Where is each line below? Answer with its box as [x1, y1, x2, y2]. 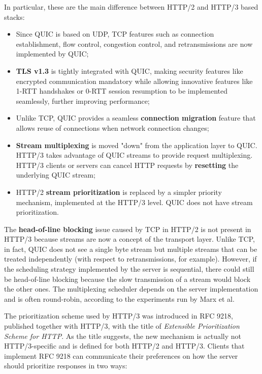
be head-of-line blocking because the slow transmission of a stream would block [4, 273, 251, 284]
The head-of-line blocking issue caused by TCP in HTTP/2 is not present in [4, 223, 251, 234]
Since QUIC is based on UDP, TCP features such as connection [16, 28, 214, 39]
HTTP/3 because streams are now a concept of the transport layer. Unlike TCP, [4, 234, 255, 244]
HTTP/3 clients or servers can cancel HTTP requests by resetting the [16, 159, 239, 170]
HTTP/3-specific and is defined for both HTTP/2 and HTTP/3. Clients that [4, 340, 245, 351]
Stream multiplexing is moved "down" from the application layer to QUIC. [16, 139, 257, 150]
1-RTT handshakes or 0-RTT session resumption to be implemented [16, 85, 228, 96]
